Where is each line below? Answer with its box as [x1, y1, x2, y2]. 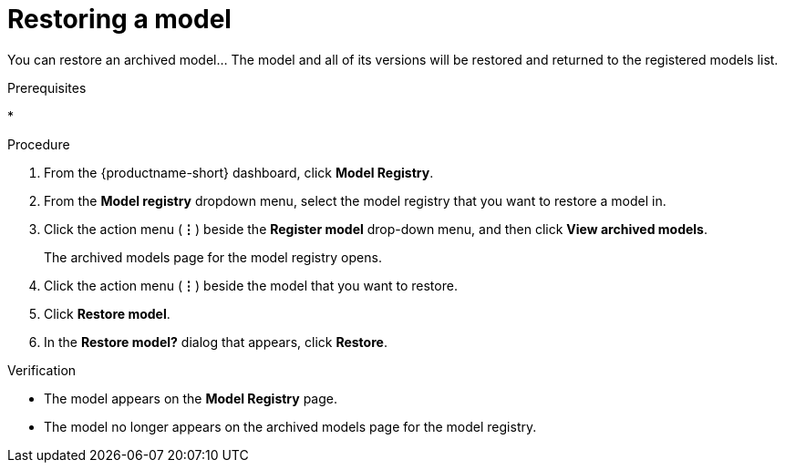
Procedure [7, 136, 70, 152]
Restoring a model [7, 4, 232, 35]
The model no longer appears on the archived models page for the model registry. [44, 418, 537, 434]
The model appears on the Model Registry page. [44, 390, 337, 406]
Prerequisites [7, 79, 87, 96]
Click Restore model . [44, 305, 170, 322]
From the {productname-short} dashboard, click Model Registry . [44, 164, 434, 180]
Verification [7, 362, 77, 378]
